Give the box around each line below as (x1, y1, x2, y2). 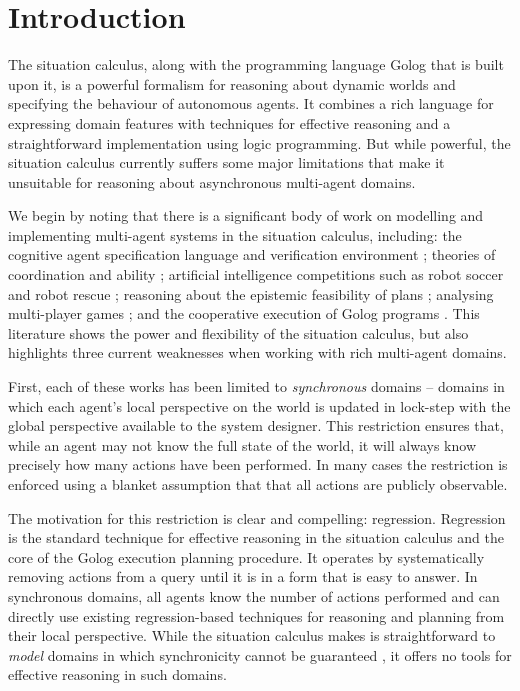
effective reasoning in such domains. (8, 664, 227, 685)
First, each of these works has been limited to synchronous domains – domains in (8, 376, 505, 397)
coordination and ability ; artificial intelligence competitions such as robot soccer (8, 264, 504, 285)
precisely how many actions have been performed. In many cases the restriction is (8, 454, 508, 475)
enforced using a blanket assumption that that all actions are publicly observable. (8, 474, 508, 494)
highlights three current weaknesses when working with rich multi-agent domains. (8, 342, 507, 363)
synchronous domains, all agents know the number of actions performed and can (8, 585, 500, 606)
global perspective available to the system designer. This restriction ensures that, (8, 415, 504, 436)
